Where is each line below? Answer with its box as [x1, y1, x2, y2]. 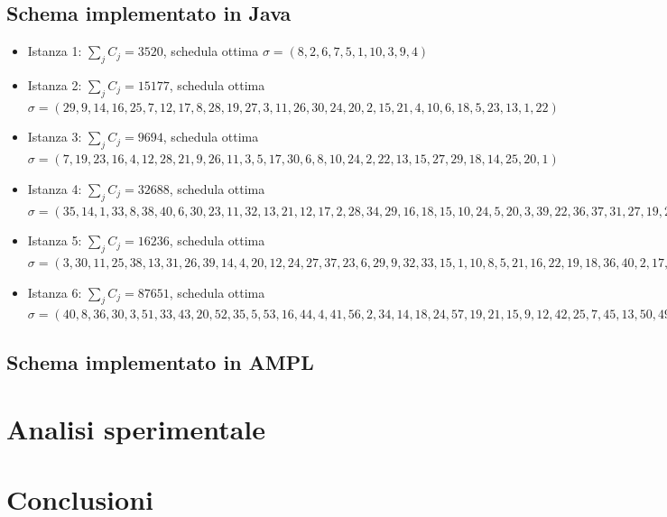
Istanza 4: [27, 179, 82, 198]
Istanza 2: [27, 76, 82, 94]
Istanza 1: [27, 42, 82, 60]
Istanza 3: [27, 127, 82, 146]
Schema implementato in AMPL [6, 348, 314, 376]
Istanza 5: [27, 231, 82, 250]
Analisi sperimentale [6, 410, 266, 447]
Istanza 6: [27, 282, 82, 301]
